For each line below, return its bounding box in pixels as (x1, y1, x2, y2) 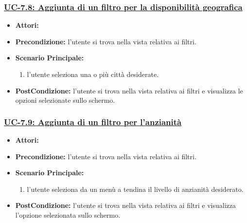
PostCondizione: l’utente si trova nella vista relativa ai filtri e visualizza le (15, 85, 243, 95)
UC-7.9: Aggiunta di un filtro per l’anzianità (4, 115, 182, 128)
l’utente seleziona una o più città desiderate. (27, 69, 159, 79)
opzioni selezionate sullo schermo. (15, 95, 115, 105)
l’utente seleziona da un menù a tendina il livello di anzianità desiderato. (27, 184, 244, 194)
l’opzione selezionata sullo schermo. (15, 209, 121, 220)
